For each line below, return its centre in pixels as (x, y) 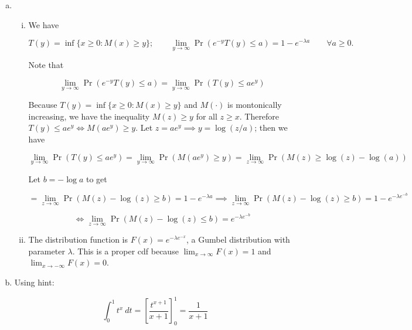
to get (96, 178)
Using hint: (34, 282)
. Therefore (259, 116)
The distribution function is (78, 239)
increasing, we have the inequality (89, 116)
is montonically (255, 105)
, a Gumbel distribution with (238, 239)
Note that (46, 65)
